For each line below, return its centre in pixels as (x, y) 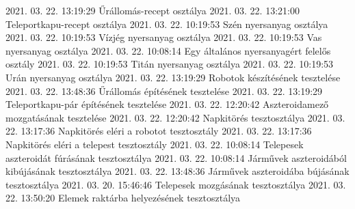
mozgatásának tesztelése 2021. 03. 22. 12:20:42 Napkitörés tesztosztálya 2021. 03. (175, 117)
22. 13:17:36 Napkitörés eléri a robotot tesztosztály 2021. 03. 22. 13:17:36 (159, 131)
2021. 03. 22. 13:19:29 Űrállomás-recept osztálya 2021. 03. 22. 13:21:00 (153, 10)
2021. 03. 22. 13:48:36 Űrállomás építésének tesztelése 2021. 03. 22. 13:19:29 (164, 90)
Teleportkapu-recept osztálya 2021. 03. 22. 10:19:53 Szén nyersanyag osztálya (167, 24)
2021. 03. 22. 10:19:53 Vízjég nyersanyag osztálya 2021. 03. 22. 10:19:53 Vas (164, 37)
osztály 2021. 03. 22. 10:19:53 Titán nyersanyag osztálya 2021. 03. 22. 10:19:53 (170, 64)
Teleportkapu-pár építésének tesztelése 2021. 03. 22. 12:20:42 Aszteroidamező (167, 104)
